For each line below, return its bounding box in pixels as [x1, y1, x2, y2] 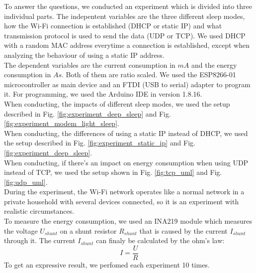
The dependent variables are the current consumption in [4, 59, 175, 70]
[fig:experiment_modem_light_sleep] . [4, 118, 119, 129]
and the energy [191, 59, 237, 70]
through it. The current [4, 235, 76, 246]
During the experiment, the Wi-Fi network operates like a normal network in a [4, 186, 245, 197]
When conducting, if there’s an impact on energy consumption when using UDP [4, 157, 249, 167]
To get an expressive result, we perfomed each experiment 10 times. [4, 259, 210, 270]
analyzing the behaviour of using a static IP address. [4, 49, 165, 60]
